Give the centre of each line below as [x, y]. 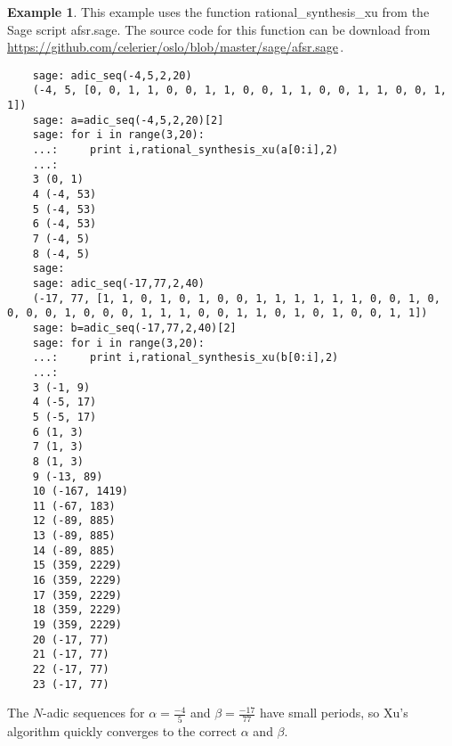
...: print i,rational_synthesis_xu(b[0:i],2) [186, 358]
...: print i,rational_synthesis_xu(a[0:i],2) [186, 150]
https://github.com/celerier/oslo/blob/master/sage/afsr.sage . [176, 47]
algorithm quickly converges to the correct [122, 730]
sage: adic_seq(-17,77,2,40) [118, 283]
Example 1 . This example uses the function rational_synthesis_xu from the [218, 12]
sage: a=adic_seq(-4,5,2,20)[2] [128, 120]
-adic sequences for [94, 713]
